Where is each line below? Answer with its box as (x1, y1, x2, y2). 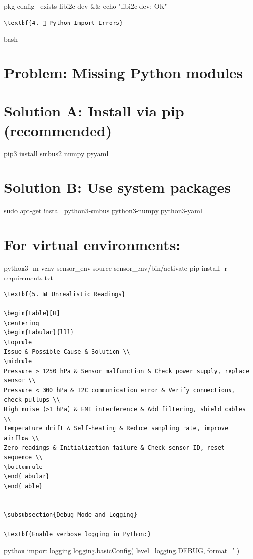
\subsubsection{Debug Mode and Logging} (4, 511, 138, 518)
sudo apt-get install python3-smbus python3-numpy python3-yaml (4, 206, 202, 216)
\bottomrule (4, 463, 43, 470)
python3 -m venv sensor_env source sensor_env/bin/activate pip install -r (4, 262, 227, 273)
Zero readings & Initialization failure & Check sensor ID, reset (4, 444, 225, 451)
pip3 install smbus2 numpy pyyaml (4, 148, 109, 159)
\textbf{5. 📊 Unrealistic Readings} (4, 291, 126, 298)
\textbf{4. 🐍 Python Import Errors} (4, 19, 123, 26)
